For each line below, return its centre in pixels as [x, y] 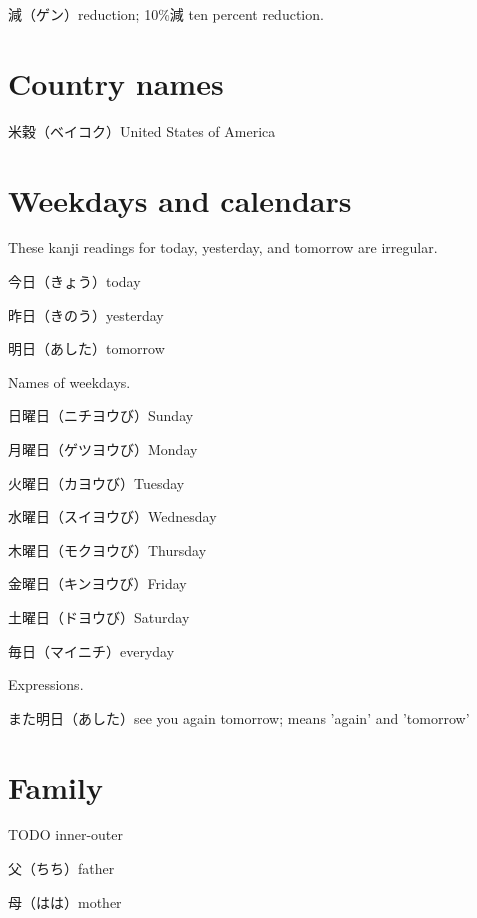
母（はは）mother [65, 901]
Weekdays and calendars [180, 199]
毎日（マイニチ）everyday [91, 650]
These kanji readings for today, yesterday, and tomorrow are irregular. [223, 247]
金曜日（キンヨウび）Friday [97, 583]
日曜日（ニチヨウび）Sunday [101, 415]
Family [55, 786]
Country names [116, 82]
